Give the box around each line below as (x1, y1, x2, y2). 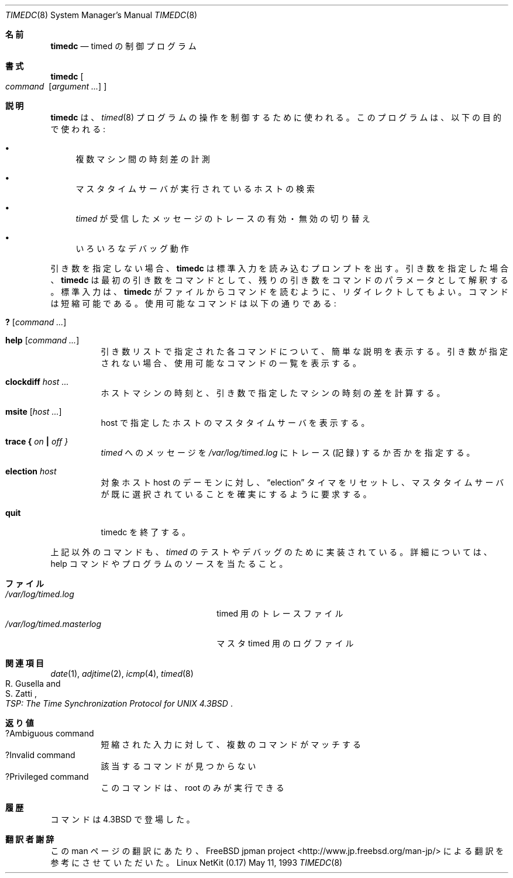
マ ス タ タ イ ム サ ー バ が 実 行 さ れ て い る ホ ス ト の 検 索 (75, 184, 315, 194)
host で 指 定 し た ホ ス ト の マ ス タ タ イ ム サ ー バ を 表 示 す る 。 (101, 418, 370, 428)
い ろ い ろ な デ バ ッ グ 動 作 (75, 243, 189, 253)
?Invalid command (5, 750, 75, 760)
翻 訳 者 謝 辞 (5, 834, 54, 844)
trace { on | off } (5, 436, 68, 446)
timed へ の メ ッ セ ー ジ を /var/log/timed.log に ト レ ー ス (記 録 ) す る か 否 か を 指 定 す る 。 (101, 447, 475, 457)
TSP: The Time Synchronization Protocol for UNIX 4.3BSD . (5, 698, 233, 708)
